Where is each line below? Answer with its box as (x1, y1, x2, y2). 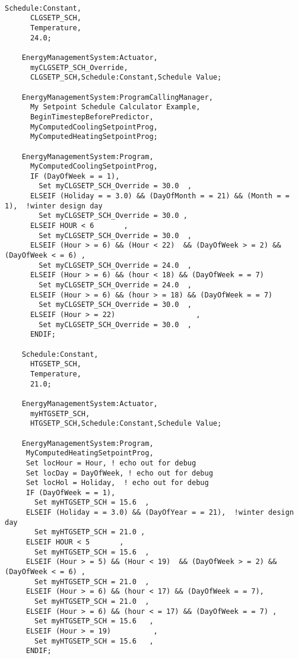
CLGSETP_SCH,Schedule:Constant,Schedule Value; (30, 73, 222, 82)
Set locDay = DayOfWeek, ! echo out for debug (26, 468, 213, 477)
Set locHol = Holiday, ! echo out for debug (26, 479, 209, 487)
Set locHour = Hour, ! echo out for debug (26, 458, 196, 467)
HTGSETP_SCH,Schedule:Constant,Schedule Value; (30, 419, 222, 428)
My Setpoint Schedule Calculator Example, (30, 103, 201, 112)
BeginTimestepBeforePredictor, (30, 112, 154, 121)
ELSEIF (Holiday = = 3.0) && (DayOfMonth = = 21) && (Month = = (30, 192, 290, 201)
